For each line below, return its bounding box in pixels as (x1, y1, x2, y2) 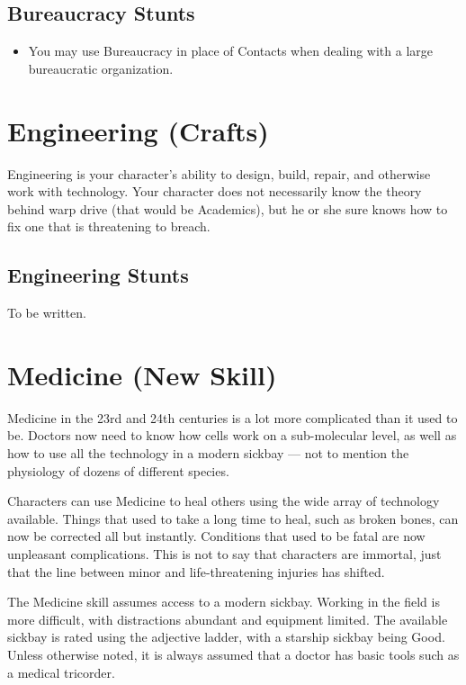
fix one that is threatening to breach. (7, 217, 211, 236)
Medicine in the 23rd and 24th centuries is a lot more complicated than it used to (7, 408, 458, 427)
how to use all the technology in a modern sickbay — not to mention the (7, 444, 409, 462)
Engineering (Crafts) (7, 112, 269, 149)
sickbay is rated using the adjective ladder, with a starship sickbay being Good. (7, 627, 445, 646)
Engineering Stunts (7, 261, 189, 289)
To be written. (7, 303, 86, 322)
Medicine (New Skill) (7, 356, 277, 392)
